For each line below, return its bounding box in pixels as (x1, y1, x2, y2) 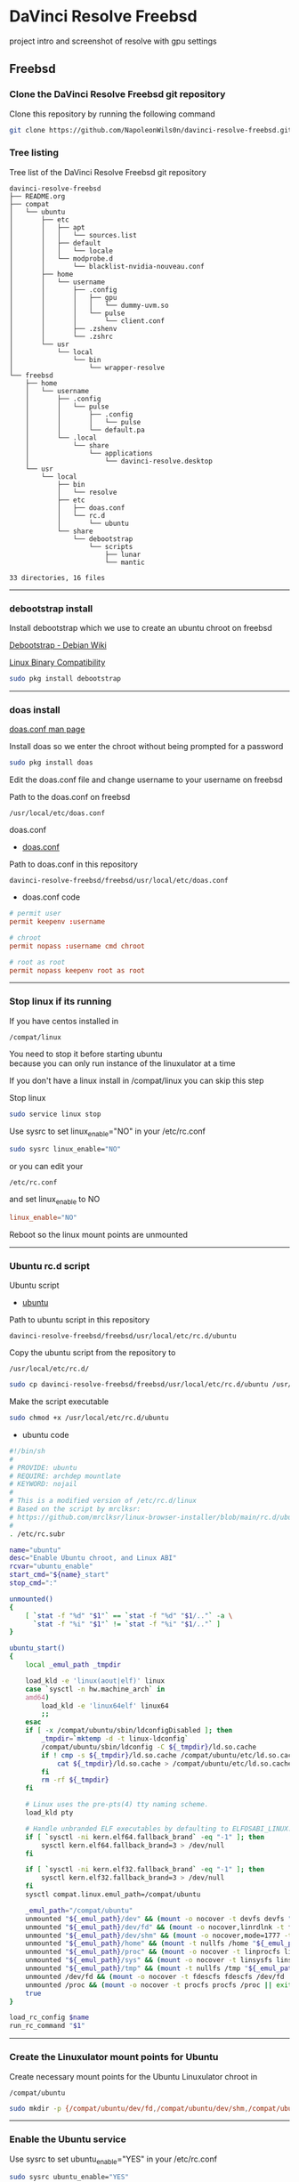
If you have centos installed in (9, 1015, 118, 1026)
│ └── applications (25, 449, 153, 457)
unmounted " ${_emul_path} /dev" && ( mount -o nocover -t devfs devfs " (25, 1914, 293, 1923)
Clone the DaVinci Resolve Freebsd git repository (9, 88, 226, 101)
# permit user (9, 909, 62, 918)
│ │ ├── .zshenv (9, 324, 117, 333)
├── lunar (104, 550, 141, 559)
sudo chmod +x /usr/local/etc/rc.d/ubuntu (9, 1413, 169, 1423)
